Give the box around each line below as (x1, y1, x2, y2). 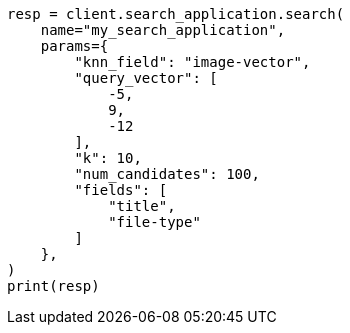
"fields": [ (74, 182, 168, 198)
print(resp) (7, 278, 100, 294)
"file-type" (108, 214, 201, 230)
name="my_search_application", (40, 22, 286, 38)
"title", (108, 198, 176, 214)
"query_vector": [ (74, 70, 218, 86)
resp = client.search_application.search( (7, 6, 345, 22)
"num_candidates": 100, (74, 166, 260, 182)
